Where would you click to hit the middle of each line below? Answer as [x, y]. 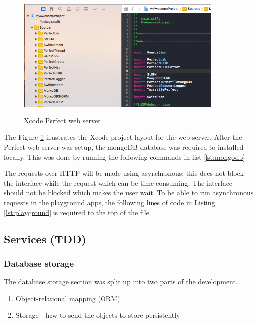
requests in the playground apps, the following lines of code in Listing [110, 202]
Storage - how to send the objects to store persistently [98, 315]
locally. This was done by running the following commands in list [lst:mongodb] [125, 156]
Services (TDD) [45, 239]
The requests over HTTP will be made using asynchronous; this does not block [124, 173]
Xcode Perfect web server [62, 120]
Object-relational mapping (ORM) [68, 298]
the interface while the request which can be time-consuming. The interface [118, 183]
